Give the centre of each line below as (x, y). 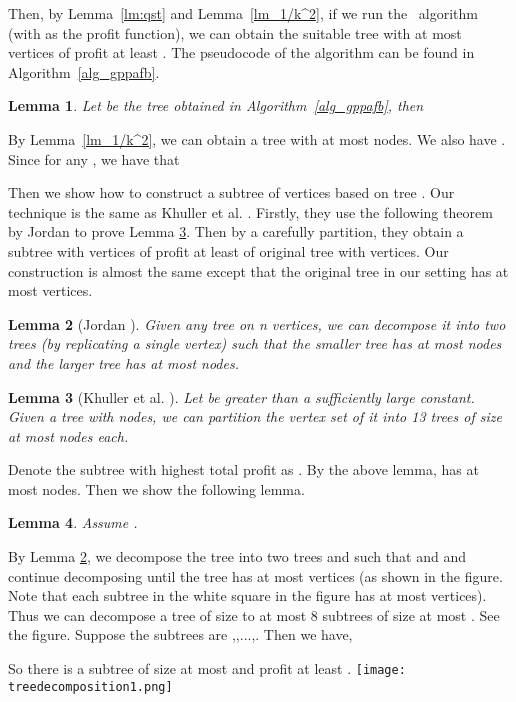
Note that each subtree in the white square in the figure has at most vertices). (247, 595)
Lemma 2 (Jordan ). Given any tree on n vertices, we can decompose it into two (257, 323)
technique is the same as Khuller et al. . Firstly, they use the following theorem (250, 211)
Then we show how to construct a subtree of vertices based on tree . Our (231, 192)
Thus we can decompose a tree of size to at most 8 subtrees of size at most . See (254, 614)
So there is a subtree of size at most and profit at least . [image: (207, 668)
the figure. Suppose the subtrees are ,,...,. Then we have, (180, 634)
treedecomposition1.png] (90, 686)
